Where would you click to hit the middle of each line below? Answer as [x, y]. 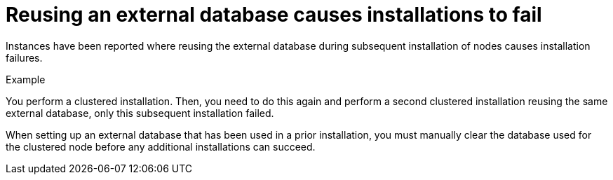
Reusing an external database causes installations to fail [274, 15]
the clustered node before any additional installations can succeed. [161, 146]
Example [26, 79]
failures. [24, 57]
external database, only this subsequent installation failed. [140, 113]
